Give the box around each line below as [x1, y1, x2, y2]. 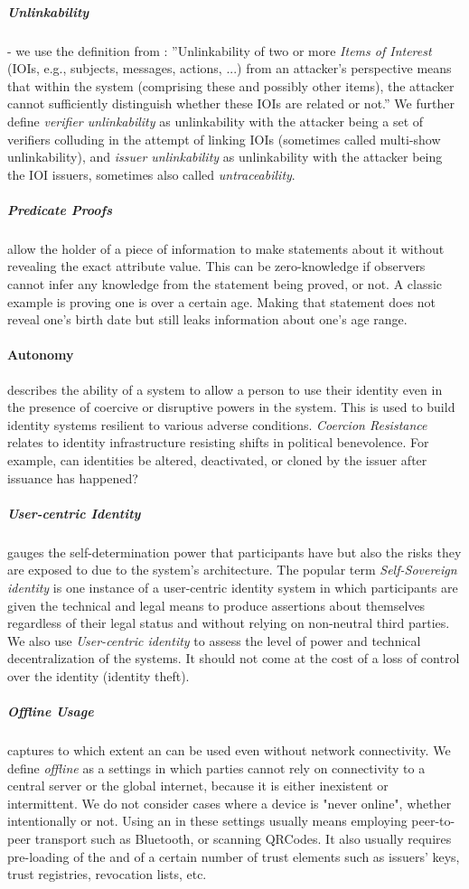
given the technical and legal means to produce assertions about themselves [7, 595, 426, 614]
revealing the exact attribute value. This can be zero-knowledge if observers [7, 257, 426, 276]
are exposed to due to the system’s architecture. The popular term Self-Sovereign [7, 560, 457, 579]
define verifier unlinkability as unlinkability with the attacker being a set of [7, 111, 424, 130]
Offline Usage [7, 702, 94, 721]
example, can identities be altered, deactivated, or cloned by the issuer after [7, 451, 427, 470]
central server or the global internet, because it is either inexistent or [7, 776, 389, 795]
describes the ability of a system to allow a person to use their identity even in [7, 379, 443, 398]
